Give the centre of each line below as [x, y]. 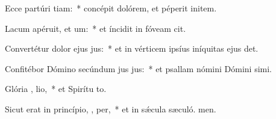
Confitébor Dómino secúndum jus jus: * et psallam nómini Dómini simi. [139, 68]
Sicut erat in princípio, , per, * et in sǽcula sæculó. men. [111, 108]
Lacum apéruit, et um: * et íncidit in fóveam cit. [96, 28]
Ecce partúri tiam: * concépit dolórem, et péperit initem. [111, 8]
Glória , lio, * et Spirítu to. [56, 89]
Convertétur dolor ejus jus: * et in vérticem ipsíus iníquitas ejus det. [132, 48]
